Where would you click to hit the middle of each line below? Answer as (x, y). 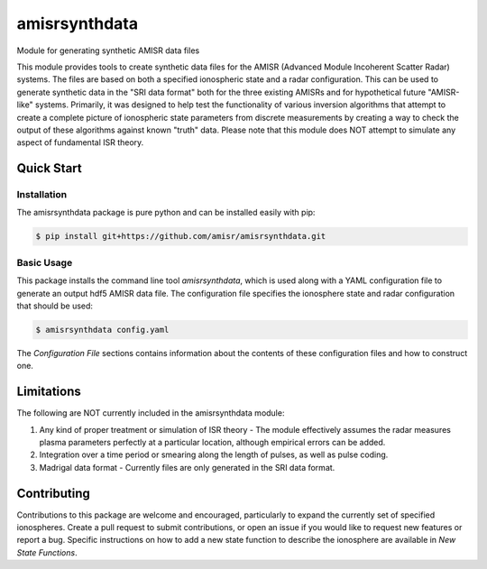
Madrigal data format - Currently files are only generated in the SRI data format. (187, 467)
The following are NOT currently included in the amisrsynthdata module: (151, 413)
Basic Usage (45, 262)
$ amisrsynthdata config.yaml (102, 330)
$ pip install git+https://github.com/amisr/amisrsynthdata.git (181, 236)
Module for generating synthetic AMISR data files (108, 50)
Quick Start (49, 168)
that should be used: (55, 306)
